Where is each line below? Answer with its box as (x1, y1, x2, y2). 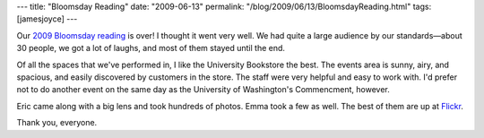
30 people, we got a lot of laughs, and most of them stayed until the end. (16, 43, 286, 54)
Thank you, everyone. (16, 117, 98, 128)
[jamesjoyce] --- (16, 13, 78, 24)
